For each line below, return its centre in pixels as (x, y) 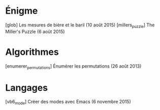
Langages (27, 87)
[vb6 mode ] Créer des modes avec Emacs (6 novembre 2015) (68, 102)
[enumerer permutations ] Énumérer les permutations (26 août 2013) (73, 67)
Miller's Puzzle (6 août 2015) (35, 31)
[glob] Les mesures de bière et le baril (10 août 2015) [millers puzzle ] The (80, 25)
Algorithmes (32, 52)
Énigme (22, 11)
